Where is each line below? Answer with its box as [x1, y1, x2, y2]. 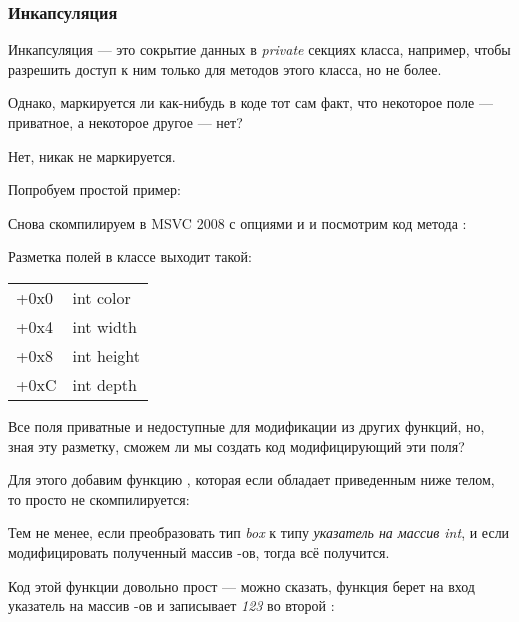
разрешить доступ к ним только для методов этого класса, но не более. [8, 58, 442, 79]
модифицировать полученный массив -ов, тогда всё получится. [8, 541, 390, 562]
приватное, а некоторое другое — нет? [8, 112, 243, 132]
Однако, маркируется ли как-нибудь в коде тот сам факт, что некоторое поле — [8, 92, 493, 113]
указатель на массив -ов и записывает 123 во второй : [8, 595, 335, 616]
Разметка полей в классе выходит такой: [8, 246, 252, 267]
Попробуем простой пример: [8, 179, 181, 200]
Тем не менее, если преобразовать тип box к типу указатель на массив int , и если [8, 522, 510, 543]
